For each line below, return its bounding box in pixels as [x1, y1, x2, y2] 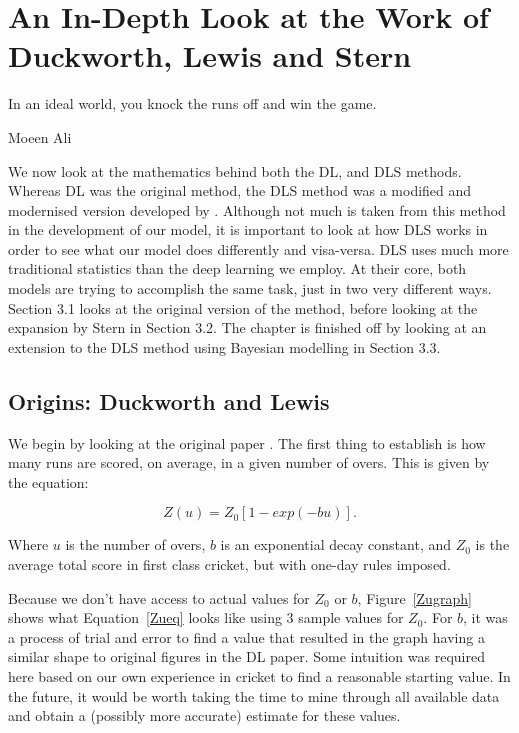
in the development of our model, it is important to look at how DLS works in [8, 219, 488, 240]
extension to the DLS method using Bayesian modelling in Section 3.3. [8, 336, 441, 357]
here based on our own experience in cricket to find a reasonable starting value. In [8, 665, 511, 686]
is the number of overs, [65, 534, 206, 555]
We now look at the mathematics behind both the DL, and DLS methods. [8, 160, 462, 181]
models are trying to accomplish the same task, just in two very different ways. [8, 278, 492, 299]
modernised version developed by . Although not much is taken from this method [8, 199, 506, 220]
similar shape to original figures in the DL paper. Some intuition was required [8, 646, 485, 667]
